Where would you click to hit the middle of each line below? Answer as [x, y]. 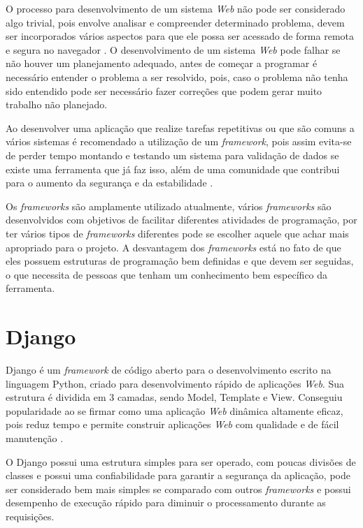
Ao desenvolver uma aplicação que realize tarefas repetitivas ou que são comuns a [180, 127]
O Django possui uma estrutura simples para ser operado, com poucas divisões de [181, 461]
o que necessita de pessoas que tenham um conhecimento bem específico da [167, 274]
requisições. [30, 516]
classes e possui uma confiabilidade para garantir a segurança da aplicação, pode [178, 475]
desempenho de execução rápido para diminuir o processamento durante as [166, 503]
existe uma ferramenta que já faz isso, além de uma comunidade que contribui [173, 169]
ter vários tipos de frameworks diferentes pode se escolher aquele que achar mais [177, 233]
